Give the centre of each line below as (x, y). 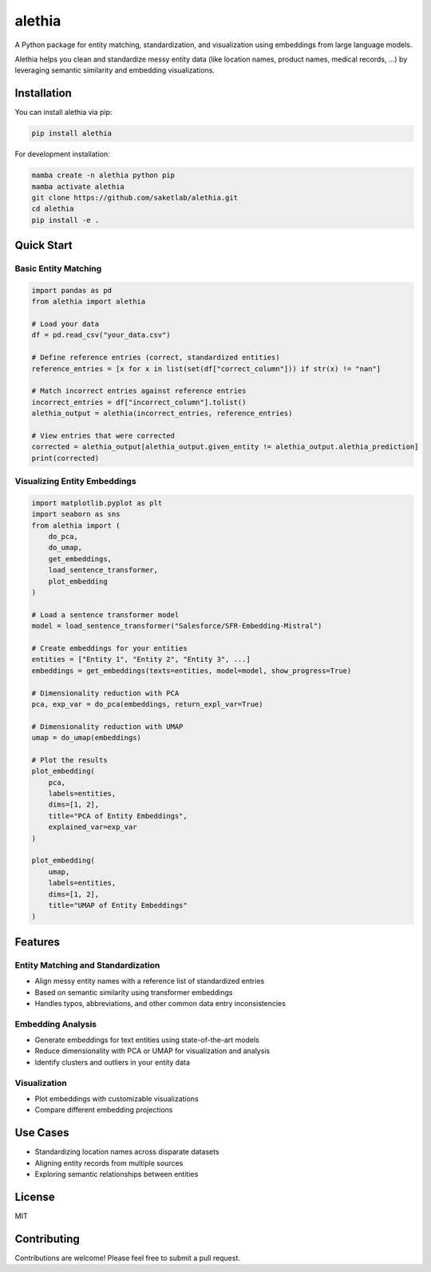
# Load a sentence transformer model (105, 614)
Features (37, 942)
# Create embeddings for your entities (109, 648)
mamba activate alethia (78, 186)
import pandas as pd (71, 290)
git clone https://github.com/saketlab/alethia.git (135, 197)
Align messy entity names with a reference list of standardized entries (150, 981)
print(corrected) (65, 458)
